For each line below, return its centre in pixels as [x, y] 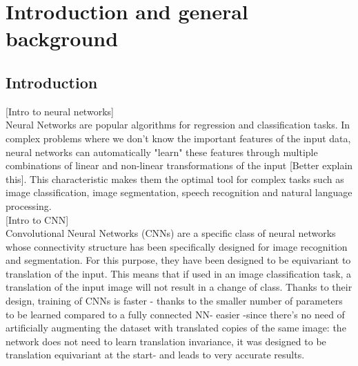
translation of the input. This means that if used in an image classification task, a [179, 273]
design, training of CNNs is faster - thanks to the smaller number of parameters [174, 301]
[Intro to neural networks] [60, 111]
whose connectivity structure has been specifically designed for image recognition [177, 246]
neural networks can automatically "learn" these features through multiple [162, 152]
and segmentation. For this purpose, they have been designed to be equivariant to [178, 260]
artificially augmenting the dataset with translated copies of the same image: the [176, 328]
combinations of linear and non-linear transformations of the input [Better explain [179, 165]
